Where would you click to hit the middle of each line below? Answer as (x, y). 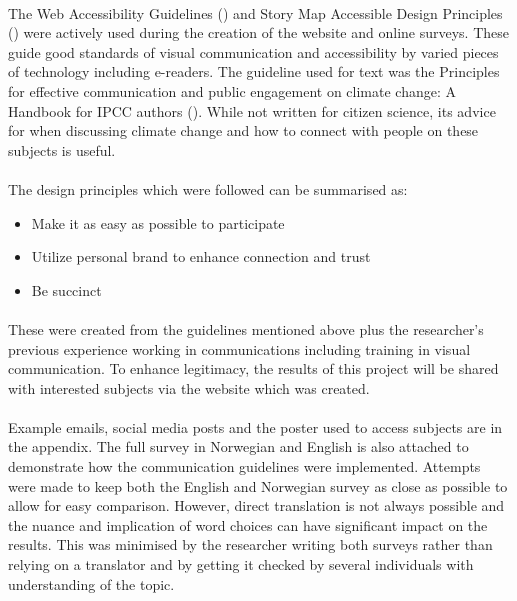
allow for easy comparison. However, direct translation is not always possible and (256, 505)
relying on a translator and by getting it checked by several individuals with (241, 564)
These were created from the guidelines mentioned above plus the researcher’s (246, 328)
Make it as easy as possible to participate (158, 222)
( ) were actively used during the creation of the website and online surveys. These (259, 32)
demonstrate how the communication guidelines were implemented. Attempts (244, 466)
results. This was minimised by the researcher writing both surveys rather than (250, 544)
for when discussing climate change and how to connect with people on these (243, 130)
